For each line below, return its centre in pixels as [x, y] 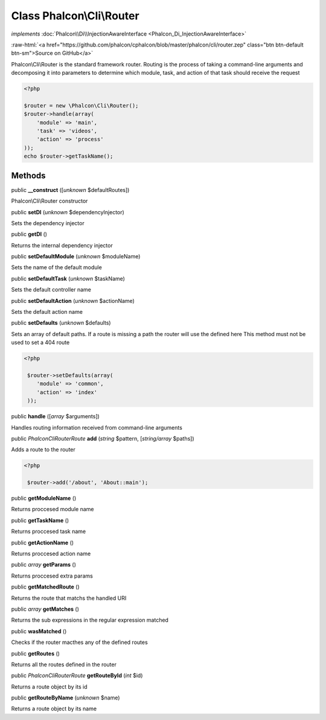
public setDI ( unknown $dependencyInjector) [68, 212]
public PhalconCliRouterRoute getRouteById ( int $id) [77, 675]
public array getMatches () [45, 609]
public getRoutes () [36, 653]
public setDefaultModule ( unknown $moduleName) [76, 256]
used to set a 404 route [40, 342]
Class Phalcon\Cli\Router [75, 16]
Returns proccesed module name [53, 509]
